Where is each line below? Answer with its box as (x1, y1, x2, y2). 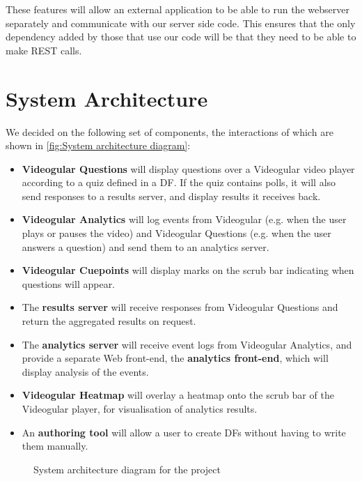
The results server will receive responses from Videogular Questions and (22, 300, 338, 314)
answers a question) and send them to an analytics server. (22, 239, 269, 254)
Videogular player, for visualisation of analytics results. (22, 402, 258, 415)
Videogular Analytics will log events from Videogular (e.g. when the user (22, 212, 347, 227)
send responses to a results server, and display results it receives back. (22, 188, 321, 203)
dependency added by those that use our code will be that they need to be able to (6, 29, 356, 44)
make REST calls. (6, 43, 82, 57)
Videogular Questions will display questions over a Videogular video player (22, 161, 355, 176)
